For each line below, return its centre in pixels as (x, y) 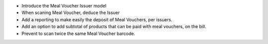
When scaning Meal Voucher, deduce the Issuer (71, 13)
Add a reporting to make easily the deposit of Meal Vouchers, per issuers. (97, 19)
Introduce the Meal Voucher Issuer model (64, 6)
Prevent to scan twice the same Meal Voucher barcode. (78, 33)
